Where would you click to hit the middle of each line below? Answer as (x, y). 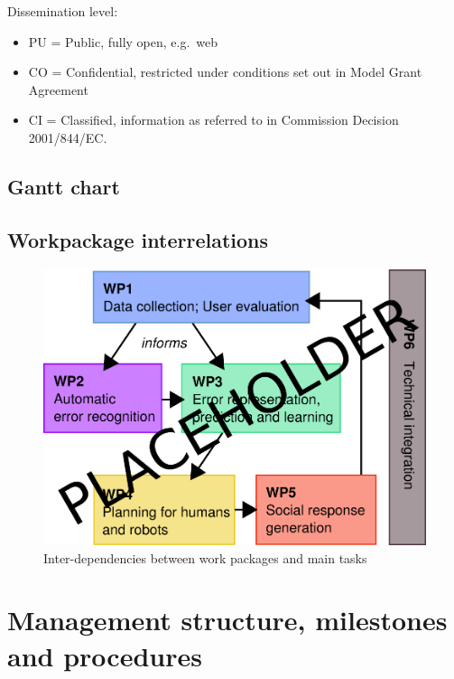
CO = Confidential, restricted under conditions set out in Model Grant (225, 72)
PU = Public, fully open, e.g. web (123, 41)
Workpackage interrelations (138, 239)
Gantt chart (64, 186)
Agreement (58, 89)
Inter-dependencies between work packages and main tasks (205, 557)
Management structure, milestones (227, 620)
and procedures (105, 655)
